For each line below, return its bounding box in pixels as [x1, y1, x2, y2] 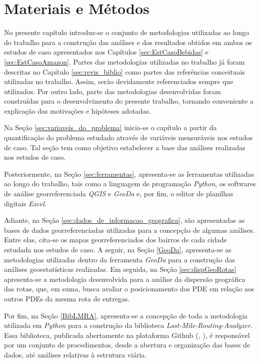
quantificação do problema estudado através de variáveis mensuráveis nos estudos [4, 132, 252, 143]
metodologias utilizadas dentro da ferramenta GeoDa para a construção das [4, 254, 235, 264]
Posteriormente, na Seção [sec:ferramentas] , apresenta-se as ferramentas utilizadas [4, 168, 254, 179]
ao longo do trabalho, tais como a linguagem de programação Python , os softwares [4, 178, 256, 189]
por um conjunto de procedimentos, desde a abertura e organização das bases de [4, 339, 250, 350]
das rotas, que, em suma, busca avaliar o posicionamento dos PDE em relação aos [4, 283, 254, 294]
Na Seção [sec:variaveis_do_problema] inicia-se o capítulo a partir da [4, 122, 217, 133]
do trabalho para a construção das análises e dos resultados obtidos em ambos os [4, 37, 252, 47]
